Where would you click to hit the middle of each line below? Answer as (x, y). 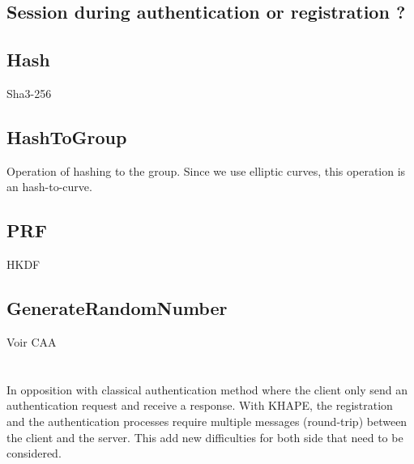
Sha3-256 (29, 93)
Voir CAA (32, 341)
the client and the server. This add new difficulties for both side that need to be (205, 437)
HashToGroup (67, 136)
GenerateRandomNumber (117, 308)
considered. (34, 453)
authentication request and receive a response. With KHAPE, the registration (200, 405)
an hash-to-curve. (49, 187)
